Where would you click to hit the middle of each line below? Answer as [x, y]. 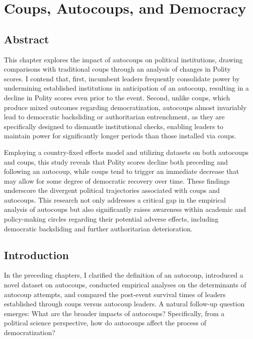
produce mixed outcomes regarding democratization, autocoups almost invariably [125, 107]
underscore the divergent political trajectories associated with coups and [112, 190]
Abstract [27, 39]
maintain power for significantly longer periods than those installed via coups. [120, 136]
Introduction [37, 254]
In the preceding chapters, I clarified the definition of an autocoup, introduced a [124, 275]
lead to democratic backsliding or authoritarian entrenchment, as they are [114, 117]
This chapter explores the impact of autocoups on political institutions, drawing [123, 59]
